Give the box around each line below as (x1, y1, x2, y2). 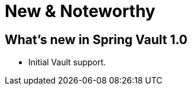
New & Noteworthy (5, 1, 155, 21)
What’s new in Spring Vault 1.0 (5, 32, 188, 47)
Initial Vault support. (28, 57, 106, 68)
